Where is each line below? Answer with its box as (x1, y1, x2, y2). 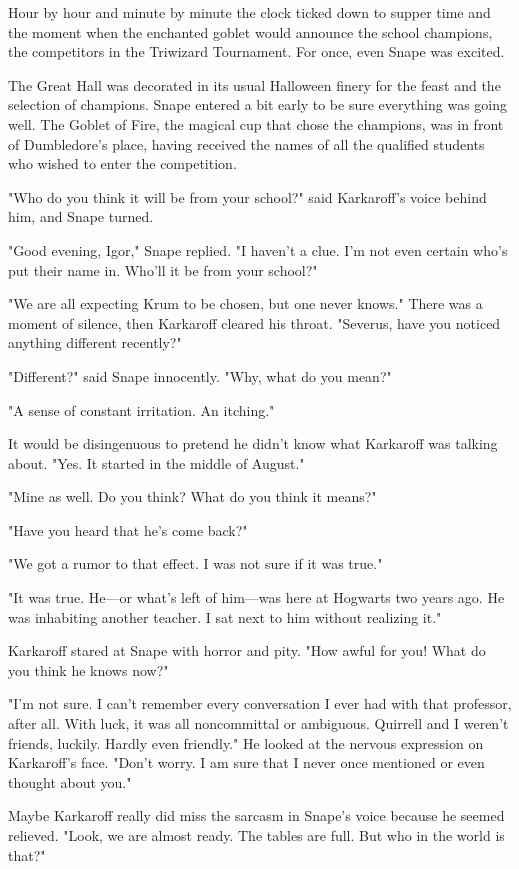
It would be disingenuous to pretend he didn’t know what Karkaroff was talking (8, 433, 498, 454)
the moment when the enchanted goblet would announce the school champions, (8, 21, 493, 42)
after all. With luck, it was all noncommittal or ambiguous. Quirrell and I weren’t (8, 713, 509, 734)
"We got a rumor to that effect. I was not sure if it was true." (8, 553, 383, 574)
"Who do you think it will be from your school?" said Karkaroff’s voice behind (8, 186, 487, 207)
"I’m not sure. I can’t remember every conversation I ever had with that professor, (8, 693, 512, 714)
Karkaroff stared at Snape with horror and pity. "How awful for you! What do (8, 640, 486, 661)
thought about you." (8, 771, 132, 792)
